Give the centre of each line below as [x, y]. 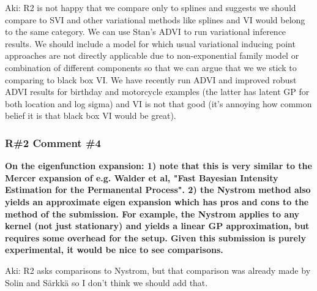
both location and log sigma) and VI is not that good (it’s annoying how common [158, 103]
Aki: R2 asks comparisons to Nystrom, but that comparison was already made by [158, 270]
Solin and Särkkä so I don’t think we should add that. [106, 282]
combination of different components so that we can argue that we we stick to [151, 67]
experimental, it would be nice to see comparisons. [114, 250]
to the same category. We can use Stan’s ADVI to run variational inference [146, 32]
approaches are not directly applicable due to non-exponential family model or [152, 55]
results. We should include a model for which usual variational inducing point [150, 43]
